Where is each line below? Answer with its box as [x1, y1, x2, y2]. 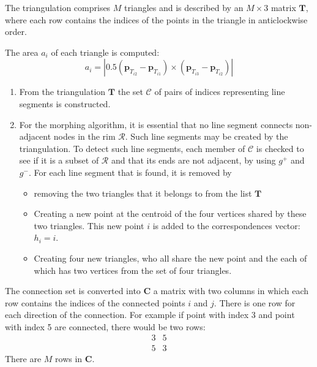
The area [5, 45, 39, 58]
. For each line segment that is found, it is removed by [28, 165, 232, 178]
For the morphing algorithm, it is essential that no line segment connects [19, 118, 293, 131]
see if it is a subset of [19, 154, 99, 167]
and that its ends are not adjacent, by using [111, 154, 276, 167]
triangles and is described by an [124, 1, 244, 13]
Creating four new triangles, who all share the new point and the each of [34, 251, 307, 264]
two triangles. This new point [34, 219, 144, 232]
